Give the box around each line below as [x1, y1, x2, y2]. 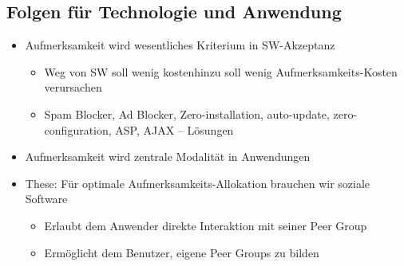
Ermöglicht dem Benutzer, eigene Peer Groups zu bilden [44, 244, 319, 260]
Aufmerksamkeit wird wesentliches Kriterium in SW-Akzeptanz [25, 37, 335, 53]
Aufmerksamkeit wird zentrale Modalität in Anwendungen [25, 148, 311, 165]
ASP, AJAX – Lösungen [115, 121, 234, 138]
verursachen [44, 79, 102, 96]
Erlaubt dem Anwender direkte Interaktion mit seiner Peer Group [44, 217, 367, 233]
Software [25, 190, 68, 207]
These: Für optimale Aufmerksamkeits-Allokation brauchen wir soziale [25, 174, 370, 191]
